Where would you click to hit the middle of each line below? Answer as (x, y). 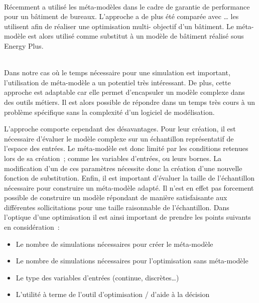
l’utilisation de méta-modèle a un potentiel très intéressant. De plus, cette (117, 82)
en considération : (32, 227)
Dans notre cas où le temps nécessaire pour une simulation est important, (117, 72)
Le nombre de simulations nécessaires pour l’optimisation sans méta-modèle (132, 261)
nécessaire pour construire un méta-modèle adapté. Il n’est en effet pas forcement (129, 187)
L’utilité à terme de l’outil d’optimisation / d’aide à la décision (113, 294)
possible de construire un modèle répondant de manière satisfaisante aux (116, 197)
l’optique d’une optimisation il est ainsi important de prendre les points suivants (127, 217)
